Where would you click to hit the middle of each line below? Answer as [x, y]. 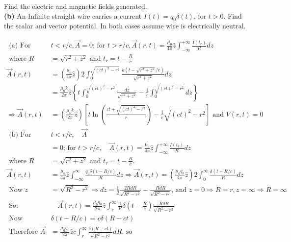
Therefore [24, 232]
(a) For [20, 46]
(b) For [20, 134]
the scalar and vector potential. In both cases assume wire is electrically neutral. [125, 26]
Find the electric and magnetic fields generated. [76, 6]
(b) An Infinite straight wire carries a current [73, 15]
